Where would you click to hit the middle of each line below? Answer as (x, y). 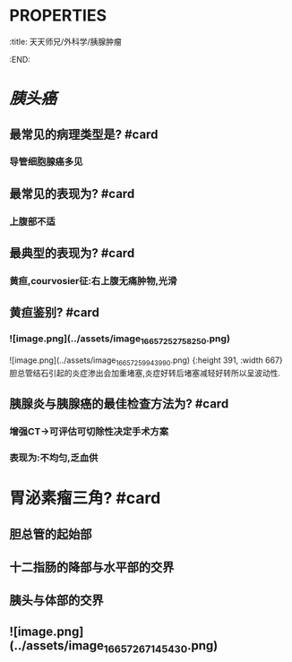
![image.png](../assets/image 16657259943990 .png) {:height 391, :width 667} (146, 361)
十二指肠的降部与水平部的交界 (92, 567)
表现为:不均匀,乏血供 (54, 458)
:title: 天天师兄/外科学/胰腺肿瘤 (66, 41)
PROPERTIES (58, 16)
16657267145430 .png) (161, 646)
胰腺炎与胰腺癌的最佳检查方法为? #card (119, 404)
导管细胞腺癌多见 (46, 162)
